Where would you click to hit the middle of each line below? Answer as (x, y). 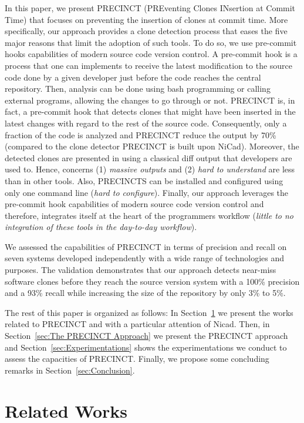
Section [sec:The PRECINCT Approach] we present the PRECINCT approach (146, 336)
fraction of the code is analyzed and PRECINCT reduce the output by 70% (141, 134)
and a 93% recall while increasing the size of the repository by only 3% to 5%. (145, 293)
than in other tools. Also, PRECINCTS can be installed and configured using (144, 180)
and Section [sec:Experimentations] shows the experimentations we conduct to (146, 347)
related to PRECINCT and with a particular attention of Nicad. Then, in (137, 324)
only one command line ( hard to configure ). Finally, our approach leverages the (147, 192)
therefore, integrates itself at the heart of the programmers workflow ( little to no (149, 215)
